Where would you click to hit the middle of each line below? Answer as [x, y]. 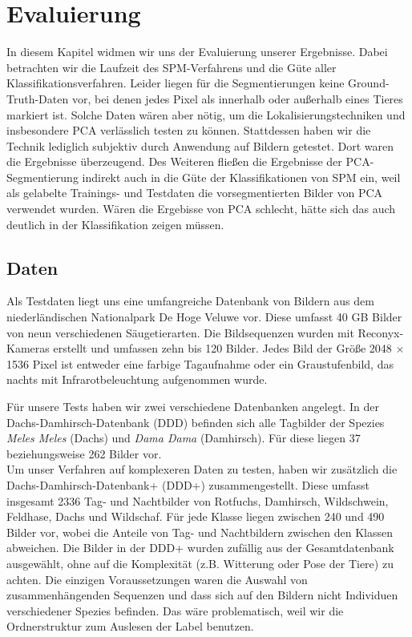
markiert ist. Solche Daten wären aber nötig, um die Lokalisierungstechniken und [206, 114]
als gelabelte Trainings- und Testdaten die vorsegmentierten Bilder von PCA [195, 193]
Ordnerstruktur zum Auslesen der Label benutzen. [130, 626]
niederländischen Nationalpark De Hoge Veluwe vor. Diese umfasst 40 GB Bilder [204, 317]
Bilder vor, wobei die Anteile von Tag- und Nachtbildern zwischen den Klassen [200, 532]
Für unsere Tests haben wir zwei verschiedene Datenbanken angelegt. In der [193, 407]
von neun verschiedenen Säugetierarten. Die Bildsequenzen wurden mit [180, 332]
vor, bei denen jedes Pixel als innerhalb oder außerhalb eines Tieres [237, 98]
